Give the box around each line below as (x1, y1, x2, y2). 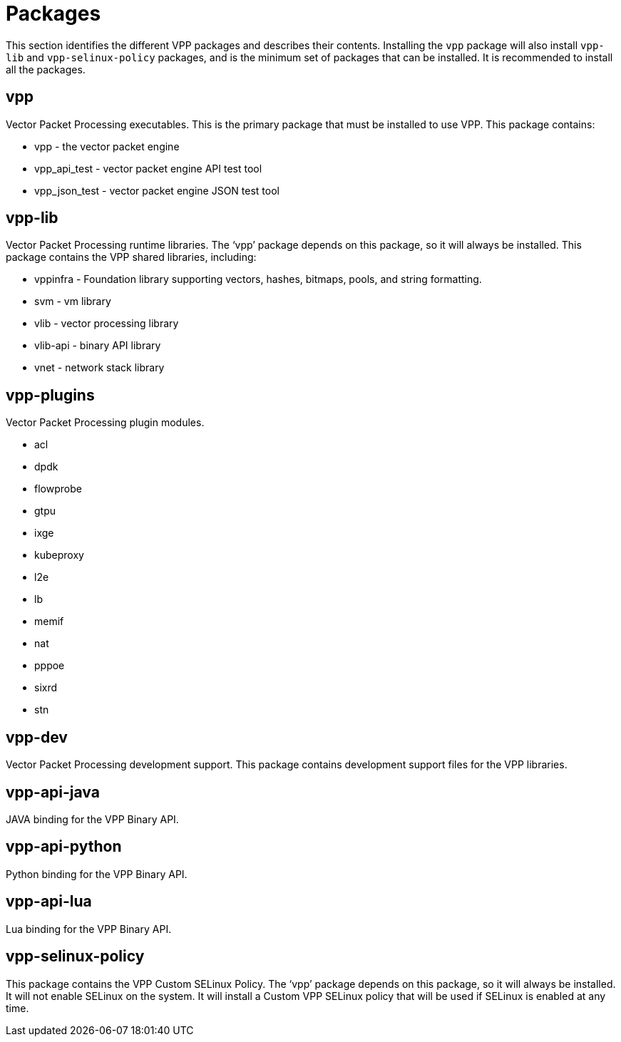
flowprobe (34, 483, 82, 495)
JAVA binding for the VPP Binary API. (6, 813, 179, 825)
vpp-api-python (6, 837, 122, 856)
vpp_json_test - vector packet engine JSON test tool (34, 184, 279, 197)
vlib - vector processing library (34, 317, 179, 330)
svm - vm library (34, 295, 111, 308)
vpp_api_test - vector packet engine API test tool (34, 162, 262, 175)
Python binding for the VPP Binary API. (6, 867, 188, 880)
